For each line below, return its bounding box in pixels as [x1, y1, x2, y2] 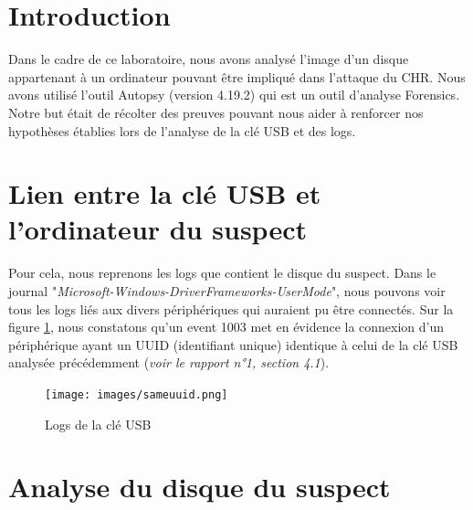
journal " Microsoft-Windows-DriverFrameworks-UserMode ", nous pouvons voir [8, 282, 446, 300]
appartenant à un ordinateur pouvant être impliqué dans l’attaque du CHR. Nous [8, 67, 466, 86]
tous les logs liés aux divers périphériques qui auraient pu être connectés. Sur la [8, 299, 454, 318]
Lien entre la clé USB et [8, 175, 321, 212]
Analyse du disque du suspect [8, 468, 391, 505]
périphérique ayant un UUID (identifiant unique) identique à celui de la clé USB [8, 335, 458, 354]
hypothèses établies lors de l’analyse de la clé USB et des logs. [8, 121, 356, 140]
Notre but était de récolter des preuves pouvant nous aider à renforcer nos [8, 102, 424, 122]
